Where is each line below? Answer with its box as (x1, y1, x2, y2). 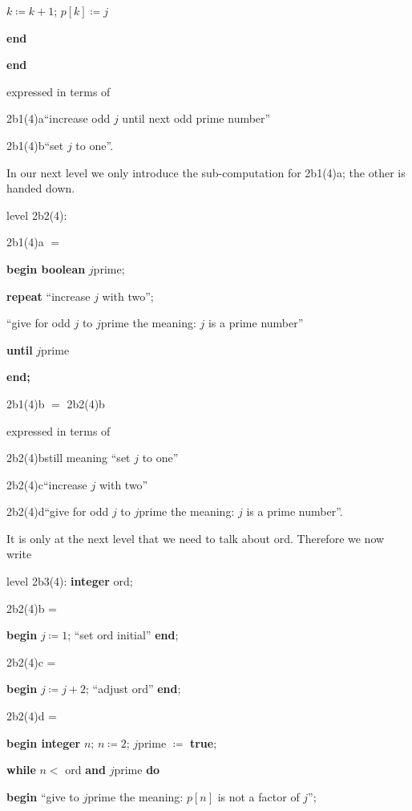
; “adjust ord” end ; (86, 680, 181, 697)
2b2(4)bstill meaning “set (6, 449, 131, 466)
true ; (189, 734, 217, 751)
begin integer (6, 734, 81, 751)
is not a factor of (217, 788, 300, 805)
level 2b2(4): (6, 206, 67, 223)
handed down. (6, 180, 75, 197)
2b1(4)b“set (6, 136, 64, 153)
